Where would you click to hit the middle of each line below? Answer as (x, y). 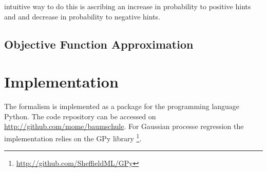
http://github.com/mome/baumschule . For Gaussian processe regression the (124, 126)
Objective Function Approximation (99, 44)
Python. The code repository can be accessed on (80, 116)
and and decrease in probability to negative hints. (82, 16)
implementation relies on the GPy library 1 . (73, 137)
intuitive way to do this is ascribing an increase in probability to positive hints (128, 6)
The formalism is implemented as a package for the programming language (122, 106)
